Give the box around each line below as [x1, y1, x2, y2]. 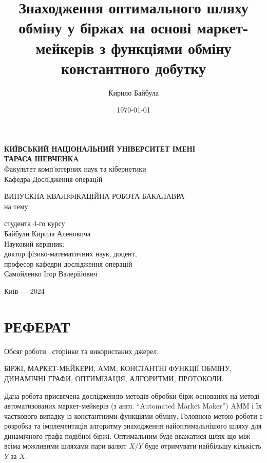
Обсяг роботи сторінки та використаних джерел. [4, 345, 159, 356]
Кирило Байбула [108, 87, 159, 98]
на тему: [4, 200, 30, 211]
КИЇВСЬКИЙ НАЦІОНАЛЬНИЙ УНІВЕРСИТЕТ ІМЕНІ [4, 143, 196, 154]
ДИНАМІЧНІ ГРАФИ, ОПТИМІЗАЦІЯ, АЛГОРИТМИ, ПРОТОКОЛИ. [4, 373, 224, 383]
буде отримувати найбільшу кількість [145, 440, 261, 451]
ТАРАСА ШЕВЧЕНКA [4, 153, 79, 164]
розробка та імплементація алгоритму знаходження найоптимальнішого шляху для [4, 420, 262, 431]
